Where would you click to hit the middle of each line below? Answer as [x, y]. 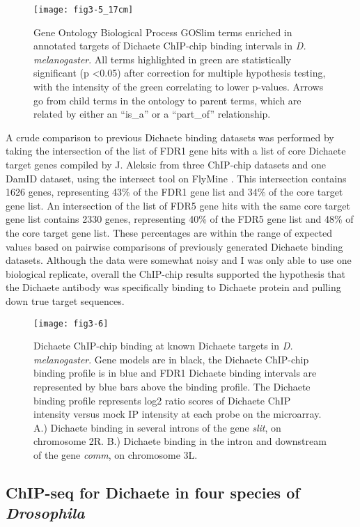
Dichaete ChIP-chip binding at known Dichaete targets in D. [163, 346]
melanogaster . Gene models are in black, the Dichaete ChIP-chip [171, 359]
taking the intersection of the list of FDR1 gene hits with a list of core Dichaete [176, 151]
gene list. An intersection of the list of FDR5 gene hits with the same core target [178, 205]
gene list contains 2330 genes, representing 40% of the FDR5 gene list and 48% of [180, 219]
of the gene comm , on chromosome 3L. [116, 454]
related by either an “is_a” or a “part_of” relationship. [152, 114]
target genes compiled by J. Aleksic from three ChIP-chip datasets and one [166, 164]
